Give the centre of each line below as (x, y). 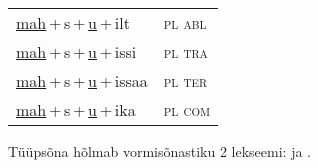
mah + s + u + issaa (82, 80)
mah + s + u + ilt (73, 22)
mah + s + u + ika (76, 109)
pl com (187, 109)
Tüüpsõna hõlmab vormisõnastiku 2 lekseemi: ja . (160, 151)
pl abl (185, 22)
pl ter (185, 80)
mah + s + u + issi (76, 51)
